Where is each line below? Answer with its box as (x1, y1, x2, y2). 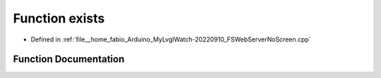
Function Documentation (13, 53, 125, 65)
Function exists (13, 11, 105, 26)
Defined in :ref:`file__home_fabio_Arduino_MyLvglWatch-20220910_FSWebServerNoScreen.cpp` (30, 35, 311, 44)
